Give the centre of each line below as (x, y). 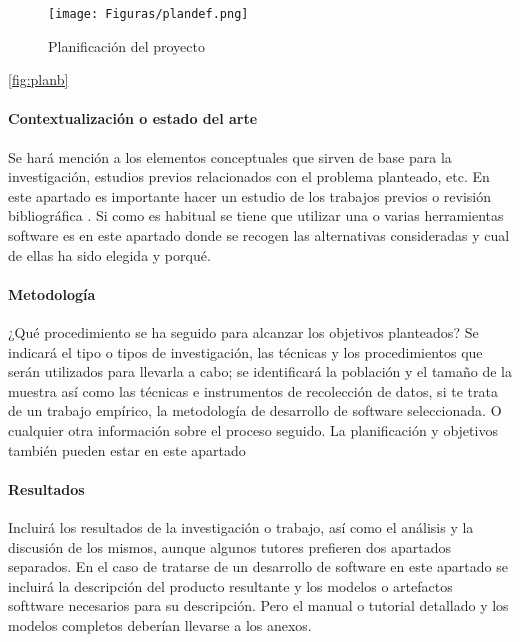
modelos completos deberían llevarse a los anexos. (160, 624)
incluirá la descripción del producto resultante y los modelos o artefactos (230, 585)
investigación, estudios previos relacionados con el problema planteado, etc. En (249, 176)
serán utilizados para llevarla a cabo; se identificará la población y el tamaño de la (260, 371)
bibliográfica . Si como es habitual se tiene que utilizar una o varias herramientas (256, 215)
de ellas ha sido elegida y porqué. (109, 254)
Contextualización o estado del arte (133, 118)
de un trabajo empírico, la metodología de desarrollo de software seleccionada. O (255, 410)
